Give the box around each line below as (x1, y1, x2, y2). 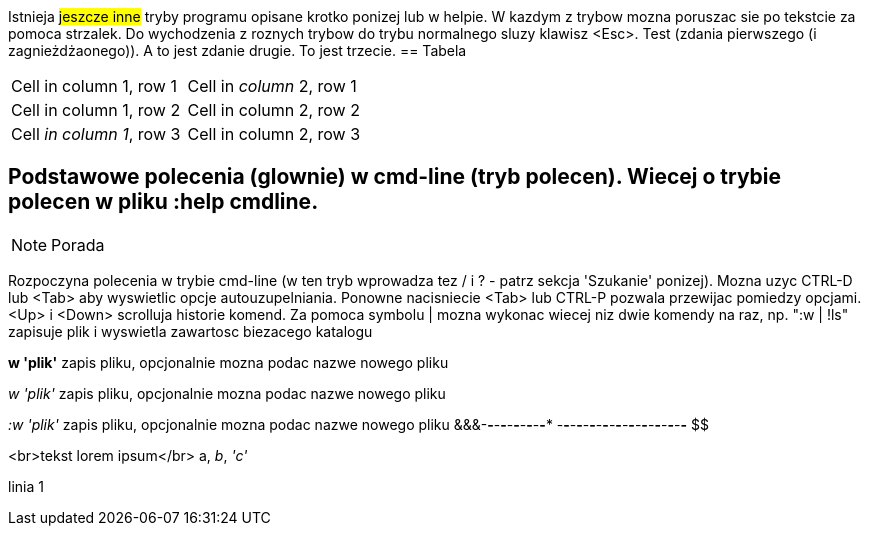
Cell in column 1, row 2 (11, 100, 181, 120)
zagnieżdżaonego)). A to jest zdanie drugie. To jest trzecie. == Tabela (8, 42, 467, 59)
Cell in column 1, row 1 (11, 76, 177, 96)
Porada (51, 234, 105, 255)
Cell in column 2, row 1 (187, 76, 357, 96)
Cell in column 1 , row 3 (11, 124, 181, 144)
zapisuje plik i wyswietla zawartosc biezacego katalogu (8, 322, 373, 340)
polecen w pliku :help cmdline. (8, 189, 319, 215)
